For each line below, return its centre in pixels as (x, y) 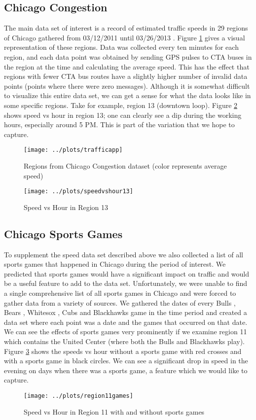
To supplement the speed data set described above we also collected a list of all (124, 254)
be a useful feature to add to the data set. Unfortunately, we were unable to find (126, 283)
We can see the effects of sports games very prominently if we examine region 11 (126, 332)
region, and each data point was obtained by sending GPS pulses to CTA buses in (128, 56)
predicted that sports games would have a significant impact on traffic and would (127, 273)
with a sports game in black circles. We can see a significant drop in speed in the (126, 361)
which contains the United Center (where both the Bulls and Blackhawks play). (124, 341)
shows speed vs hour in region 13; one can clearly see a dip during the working (123, 115)
